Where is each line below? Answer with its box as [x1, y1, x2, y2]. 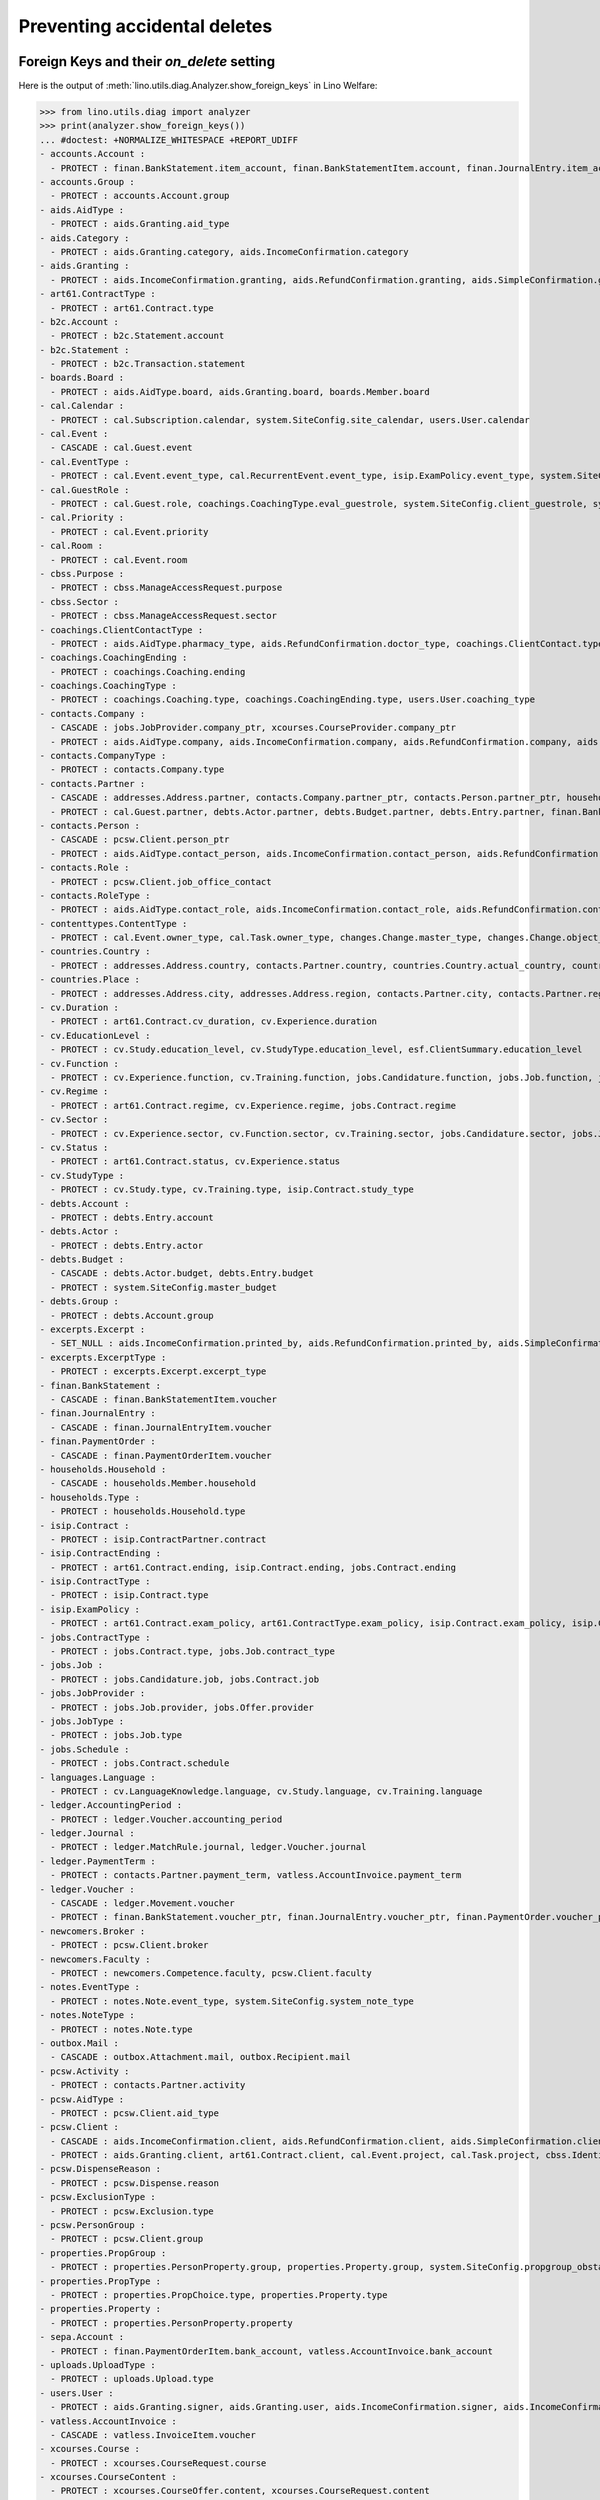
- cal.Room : [39, 540, 104, 552]
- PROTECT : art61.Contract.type [50, 302, 214, 314]
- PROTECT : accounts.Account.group [50, 190, 230, 202]
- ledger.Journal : [39, 1828, 135, 1839]
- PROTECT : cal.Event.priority [50, 526, 209, 537]
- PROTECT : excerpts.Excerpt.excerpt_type [50, 1366, 267, 1377]
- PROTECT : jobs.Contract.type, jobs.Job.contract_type [50, 1646, 335, 1657]
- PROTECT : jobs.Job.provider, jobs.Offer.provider [50, 1701, 314, 1713]
